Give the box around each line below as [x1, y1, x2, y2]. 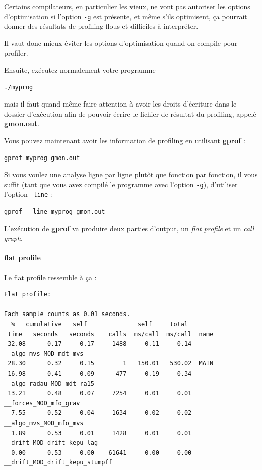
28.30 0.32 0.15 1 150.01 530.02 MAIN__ [8, 360, 221, 368]
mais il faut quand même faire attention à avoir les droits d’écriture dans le [4, 98, 237, 109]
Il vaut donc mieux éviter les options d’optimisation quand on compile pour [4, 37, 238, 48]
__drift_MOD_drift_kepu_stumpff [4, 459, 112, 466]
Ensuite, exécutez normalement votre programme [4, 65, 156, 75]
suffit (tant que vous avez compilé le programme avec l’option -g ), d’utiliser [4, 179, 238, 189]
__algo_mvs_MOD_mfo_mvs [4, 419, 84, 427]
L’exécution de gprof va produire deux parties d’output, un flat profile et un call [4, 223, 254, 233]
